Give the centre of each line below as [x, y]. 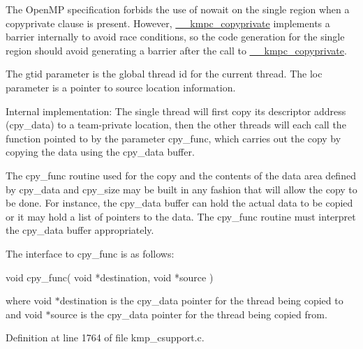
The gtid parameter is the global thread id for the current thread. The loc [164, 74]
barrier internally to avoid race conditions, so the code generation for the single [175, 37]
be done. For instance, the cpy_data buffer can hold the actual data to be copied [179, 203]
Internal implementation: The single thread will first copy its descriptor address [176, 111]
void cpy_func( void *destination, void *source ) [110, 277]
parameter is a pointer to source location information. [121, 87]
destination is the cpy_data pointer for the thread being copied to [201, 300]
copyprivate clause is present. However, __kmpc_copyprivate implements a [168, 23]
